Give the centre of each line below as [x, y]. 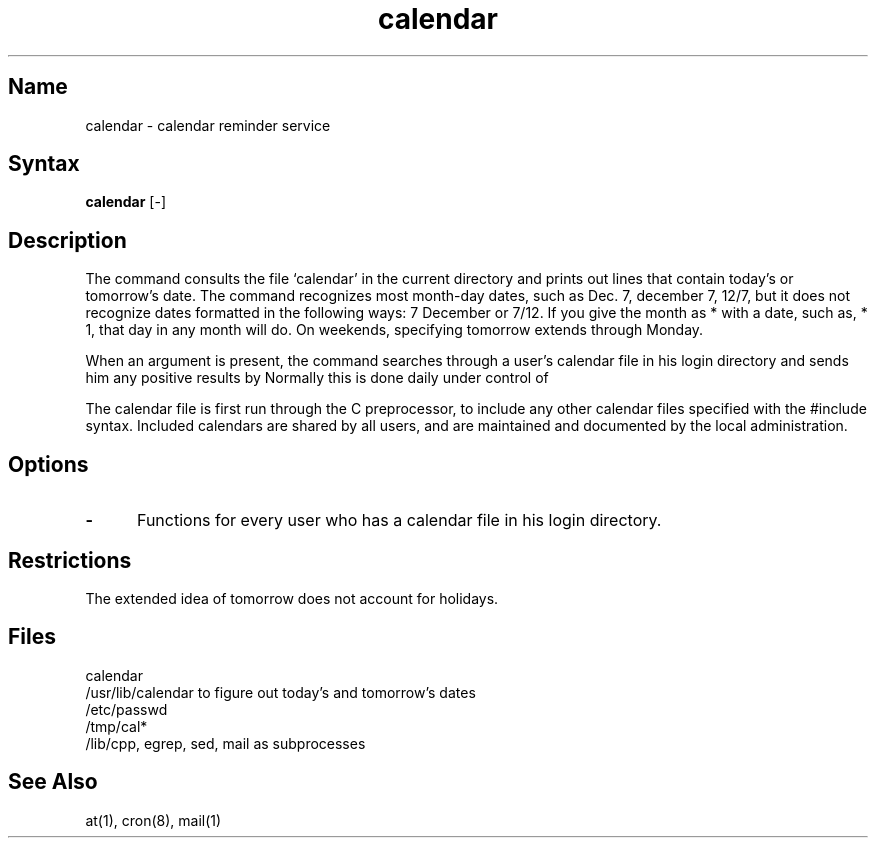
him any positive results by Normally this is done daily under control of [317, 378]
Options [48, 464]
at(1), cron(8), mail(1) [153, 820]
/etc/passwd [126, 709]
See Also [53, 782]
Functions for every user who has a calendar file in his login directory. [399, 520]
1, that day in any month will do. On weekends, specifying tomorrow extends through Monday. [394, 330]
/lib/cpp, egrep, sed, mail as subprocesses [225, 743]
